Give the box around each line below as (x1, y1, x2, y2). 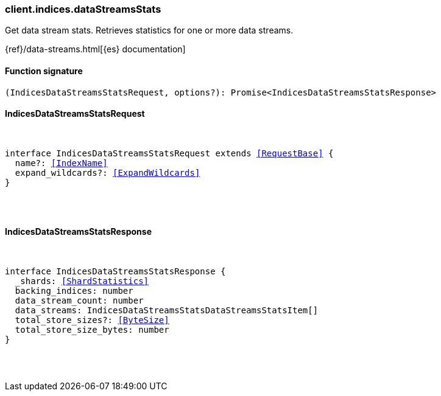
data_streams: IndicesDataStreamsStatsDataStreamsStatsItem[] (15, 305, 319, 316)
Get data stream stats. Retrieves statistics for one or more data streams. (5, 25, 294, 36)
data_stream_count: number (15, 296, 144, 306)
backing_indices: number (15, 286, 133, 296)
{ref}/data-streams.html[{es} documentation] (5, 44, 186, 55)
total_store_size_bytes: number (15, 325, 169, 335)
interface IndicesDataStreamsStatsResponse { (5, 266, 226, 277)
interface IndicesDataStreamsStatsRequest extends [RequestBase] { (5, 148, 334, 158)
